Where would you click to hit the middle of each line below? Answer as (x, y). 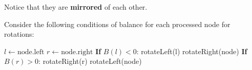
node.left (31, 52)
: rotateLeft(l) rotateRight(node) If (192, 51)
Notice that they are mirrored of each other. (76, 7)
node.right (77, 52)
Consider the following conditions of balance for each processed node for (117, 24)
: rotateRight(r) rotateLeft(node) (90, 61)
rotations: (19, 34)
